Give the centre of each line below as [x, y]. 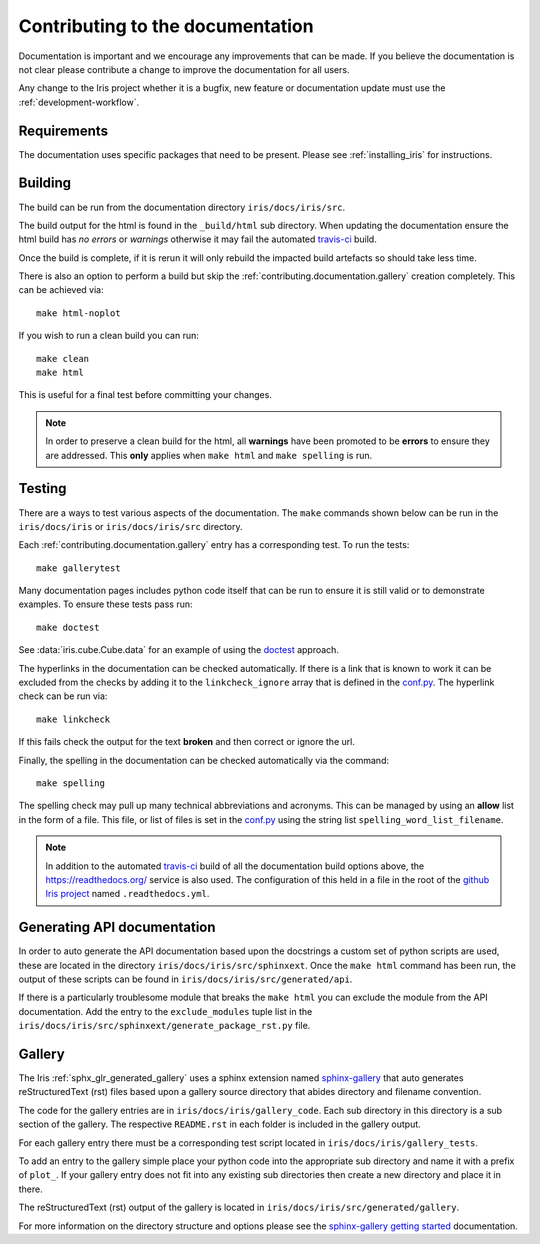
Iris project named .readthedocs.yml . [127, 894]
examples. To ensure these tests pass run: [106, 604]
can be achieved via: [61, 290]
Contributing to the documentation [166, 26]
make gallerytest [78, 568]
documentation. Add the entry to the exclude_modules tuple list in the [165, 1011]
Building [45, 183]
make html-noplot [78, 313]
